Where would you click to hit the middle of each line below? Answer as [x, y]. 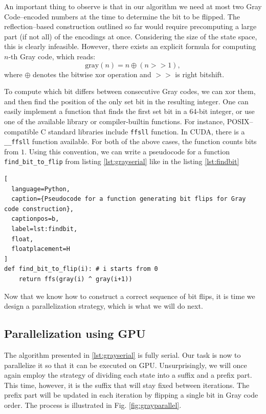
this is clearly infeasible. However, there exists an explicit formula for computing [130, 46]
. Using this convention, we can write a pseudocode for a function [127, 151]
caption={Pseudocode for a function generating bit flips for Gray [129, 199]
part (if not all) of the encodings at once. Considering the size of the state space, [131, 36]
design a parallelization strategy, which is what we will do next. [104, 306]
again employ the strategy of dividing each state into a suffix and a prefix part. [128, 375]
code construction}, [39, 209]
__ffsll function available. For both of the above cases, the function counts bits [130, 141]
